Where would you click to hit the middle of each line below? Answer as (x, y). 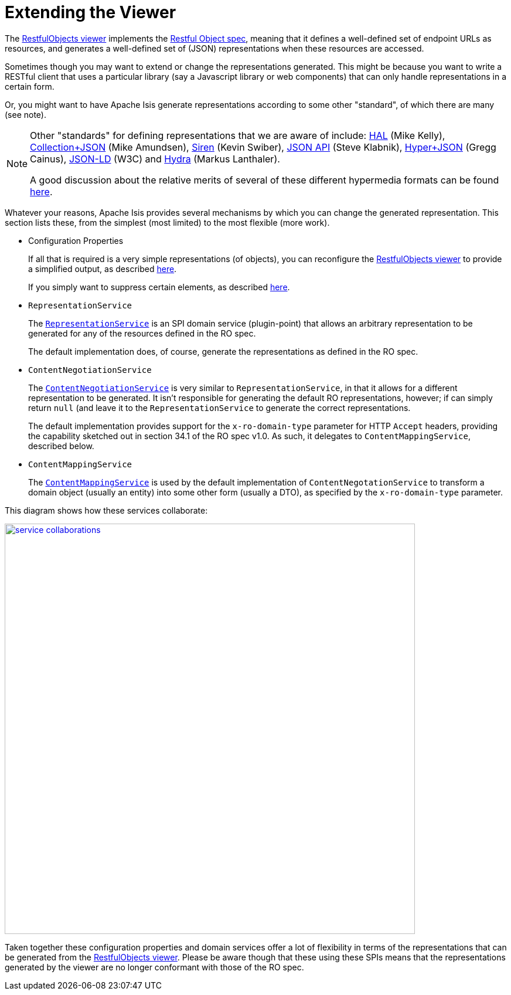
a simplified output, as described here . (103, 269)
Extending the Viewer (91, 12)
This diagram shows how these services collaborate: (106, 510)
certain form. (30, 86)
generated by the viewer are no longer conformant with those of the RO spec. (154, 967)
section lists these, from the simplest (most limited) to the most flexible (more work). (167, 222)
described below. (61, 446)
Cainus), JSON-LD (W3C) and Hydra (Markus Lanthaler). (155, 159)
